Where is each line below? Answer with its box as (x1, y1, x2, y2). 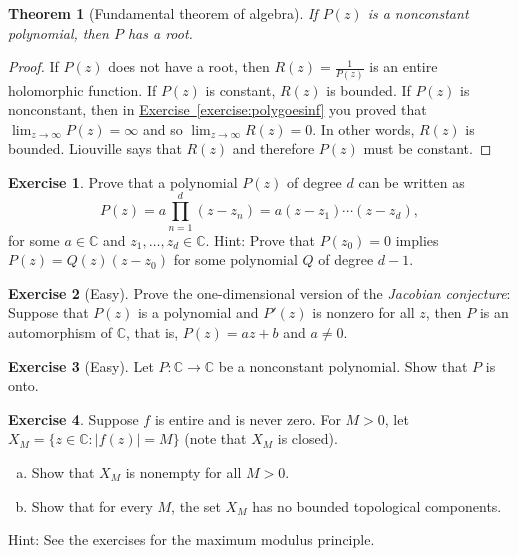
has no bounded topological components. (252, 495, 502, 516)
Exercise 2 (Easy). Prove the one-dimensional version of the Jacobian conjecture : (8, 282, 511, 303)
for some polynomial (173, 249, 298, 270)
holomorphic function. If (8, 79, 157, 100)
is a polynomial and (137, 302, 259, 323)
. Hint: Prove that (205, 229, 316, 250)
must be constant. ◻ (363, 138, 492, 159)
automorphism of (8, 321, 112, 342)
